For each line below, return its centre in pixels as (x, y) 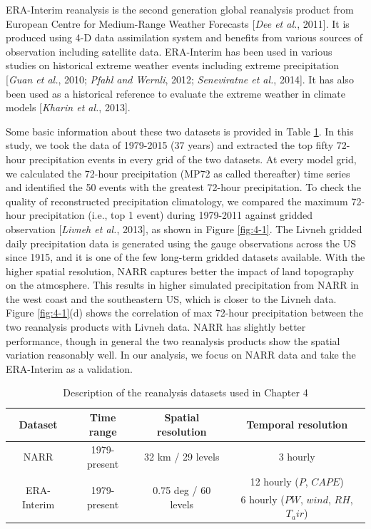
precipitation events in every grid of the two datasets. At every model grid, (193, 159)
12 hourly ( (274, 481)
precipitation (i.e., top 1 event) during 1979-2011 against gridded (171, 215)
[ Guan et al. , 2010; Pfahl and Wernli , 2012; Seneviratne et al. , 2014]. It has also (180, 79)
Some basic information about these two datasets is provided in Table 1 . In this (180, 131)
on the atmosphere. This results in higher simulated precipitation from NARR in (182, 285)
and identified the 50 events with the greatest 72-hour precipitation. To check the (184, 187)
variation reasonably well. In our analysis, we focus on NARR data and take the (181, 355)
